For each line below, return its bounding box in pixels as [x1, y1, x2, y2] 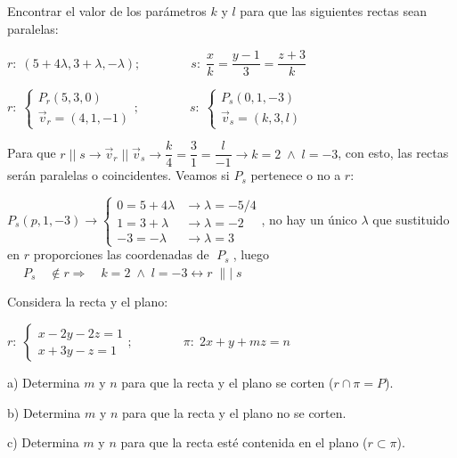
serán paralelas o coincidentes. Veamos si [7, 166, 230, 184]
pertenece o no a [250, 166, 341, 184]
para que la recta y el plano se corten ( [121, 373, 334, 392]
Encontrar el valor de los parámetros [7, 2, 207, 20]
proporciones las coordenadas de [33, 245, 209, 264]
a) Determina [7, 373, 80, 392]
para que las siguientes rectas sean [240, 2, 427, 20]
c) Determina [7, 433, 79, 452]
